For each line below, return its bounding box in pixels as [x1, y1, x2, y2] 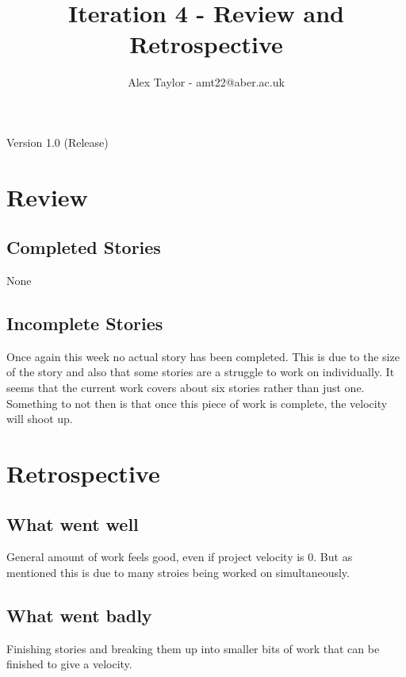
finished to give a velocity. [6, 656, 132, 672]
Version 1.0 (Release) [6, 133, 109, 150]
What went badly [6, 603, 152, 627]
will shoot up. [6, 410, 73, 427]
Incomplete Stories [6, 311, 163, 336]
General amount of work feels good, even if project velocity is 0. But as [6, 548, 353, 565]
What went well [6, 511, 139, 536]
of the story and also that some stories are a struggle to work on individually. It [6, 364, 395, 380]
